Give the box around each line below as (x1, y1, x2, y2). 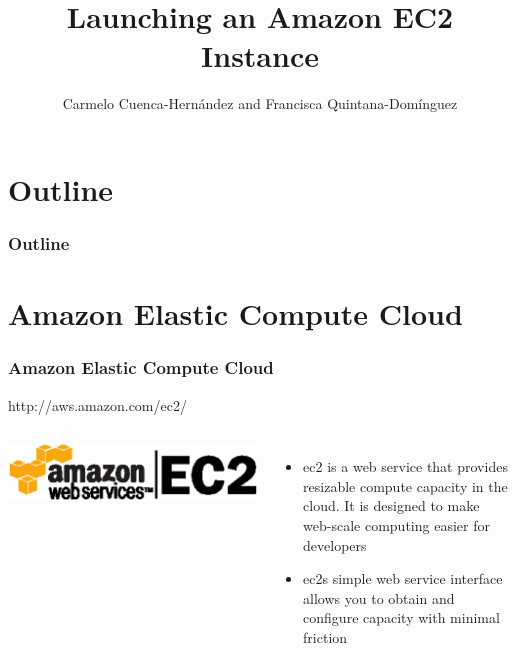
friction (303, 626, 348, 647)
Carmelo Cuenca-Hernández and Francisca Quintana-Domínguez (62, 93, 458, 114)
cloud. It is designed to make (303, 495, 480, 516)
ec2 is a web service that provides (303, 456, 508, 477)
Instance (201, 35, 319, 76)
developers (303, 534, 367, 555)
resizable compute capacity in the (303, 475, 508, 496)
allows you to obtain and (303, 587, 455, 608)
